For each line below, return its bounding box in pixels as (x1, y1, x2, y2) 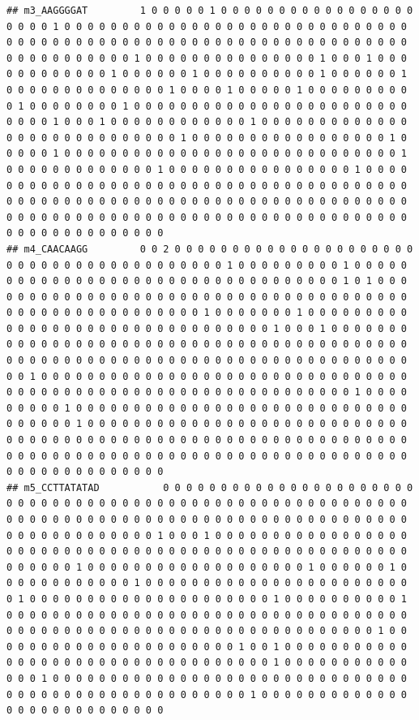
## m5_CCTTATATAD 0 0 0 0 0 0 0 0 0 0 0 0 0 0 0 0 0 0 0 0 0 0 (6, 481, 413, 494)
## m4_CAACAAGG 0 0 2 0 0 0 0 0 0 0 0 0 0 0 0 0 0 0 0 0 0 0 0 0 (6, 243, 413, 255)
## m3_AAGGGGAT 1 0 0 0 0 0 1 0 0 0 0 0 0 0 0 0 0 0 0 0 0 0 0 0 (6, 5, 413, 16)
